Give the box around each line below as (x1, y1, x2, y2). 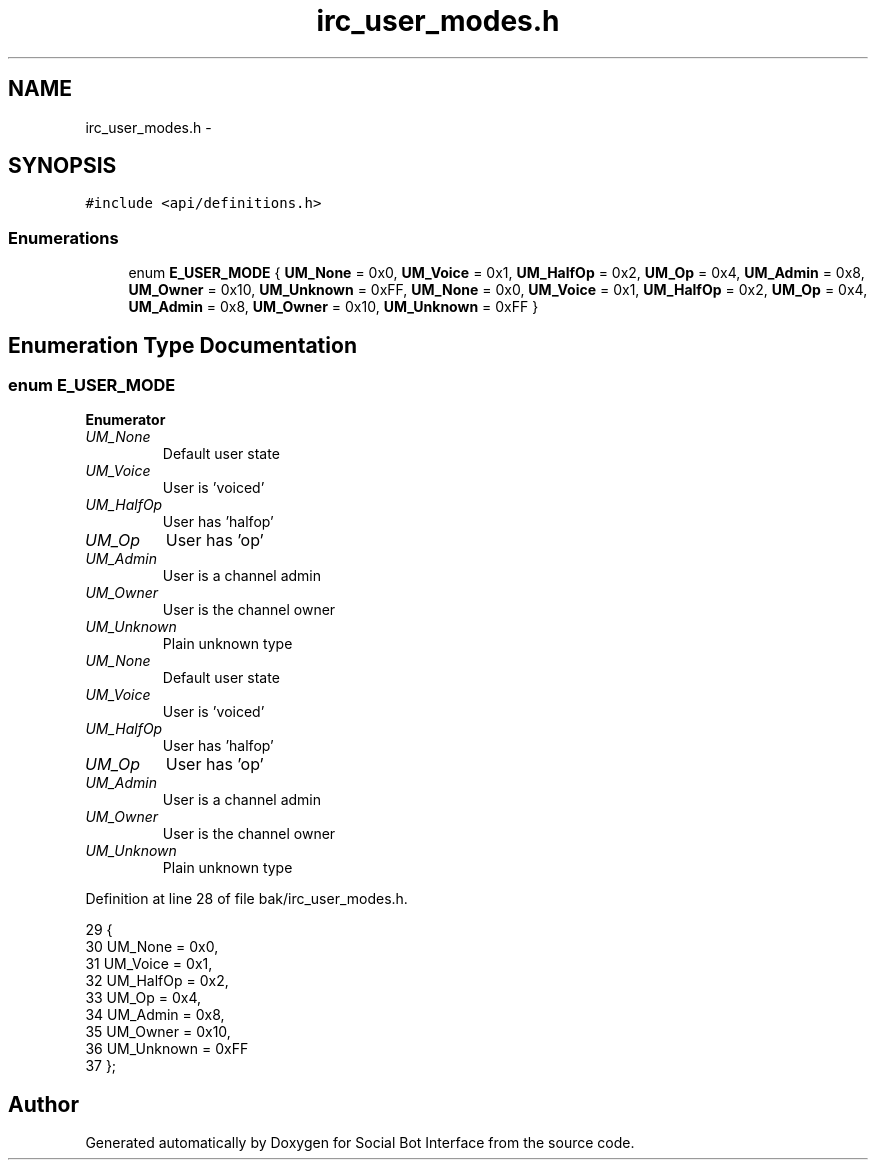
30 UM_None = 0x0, (85, 938, 219, 956)
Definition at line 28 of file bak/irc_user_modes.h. (85, 890, 408, 908)
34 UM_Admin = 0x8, (85, 1006, 225, 1024)
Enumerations (8, 227, 119, 248)
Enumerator (85, 411, 166, 429)
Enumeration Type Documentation (8, 332, 357, 358)
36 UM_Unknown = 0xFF (85, 1040, 249, 1058)
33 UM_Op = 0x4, (85, 989, 202, 1007)
